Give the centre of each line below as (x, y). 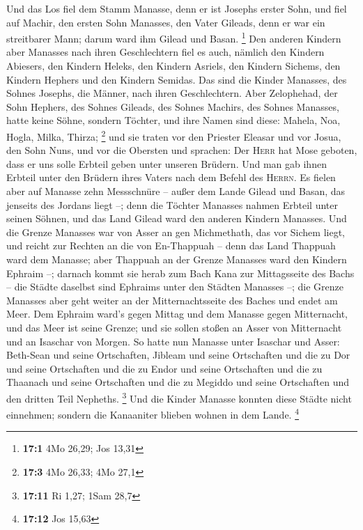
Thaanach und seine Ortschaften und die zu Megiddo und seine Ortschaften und (178, 382)
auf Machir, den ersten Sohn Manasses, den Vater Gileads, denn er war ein (166, 22)
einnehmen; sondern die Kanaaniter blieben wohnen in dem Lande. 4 (153, 413)
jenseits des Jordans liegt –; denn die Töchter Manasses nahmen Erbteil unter (172, 204)
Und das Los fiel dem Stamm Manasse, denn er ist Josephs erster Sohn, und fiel (177, 8)
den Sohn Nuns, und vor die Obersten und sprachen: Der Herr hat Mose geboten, (182, 150)
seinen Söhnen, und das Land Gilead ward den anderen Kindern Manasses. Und (177, 218)
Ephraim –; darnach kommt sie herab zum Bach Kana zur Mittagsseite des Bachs (180, 273)
